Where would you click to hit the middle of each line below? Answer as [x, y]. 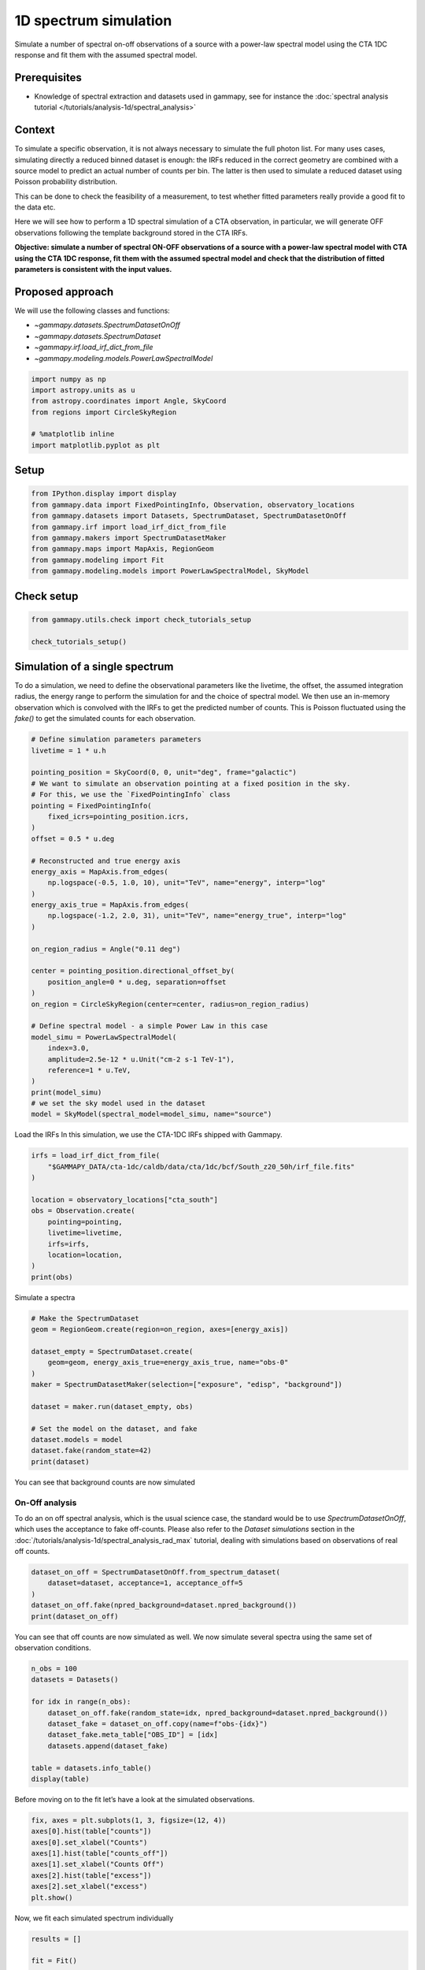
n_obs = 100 [54, 1669]
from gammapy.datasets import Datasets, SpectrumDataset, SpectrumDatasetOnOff [189, 516]
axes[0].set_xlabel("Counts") [89, 1842]
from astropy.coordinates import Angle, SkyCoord [129, 401]
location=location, [85, 1254]
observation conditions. [53, 1648]
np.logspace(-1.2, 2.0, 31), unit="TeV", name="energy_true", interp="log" [197, 916]
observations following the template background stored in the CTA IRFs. [131, 232]
